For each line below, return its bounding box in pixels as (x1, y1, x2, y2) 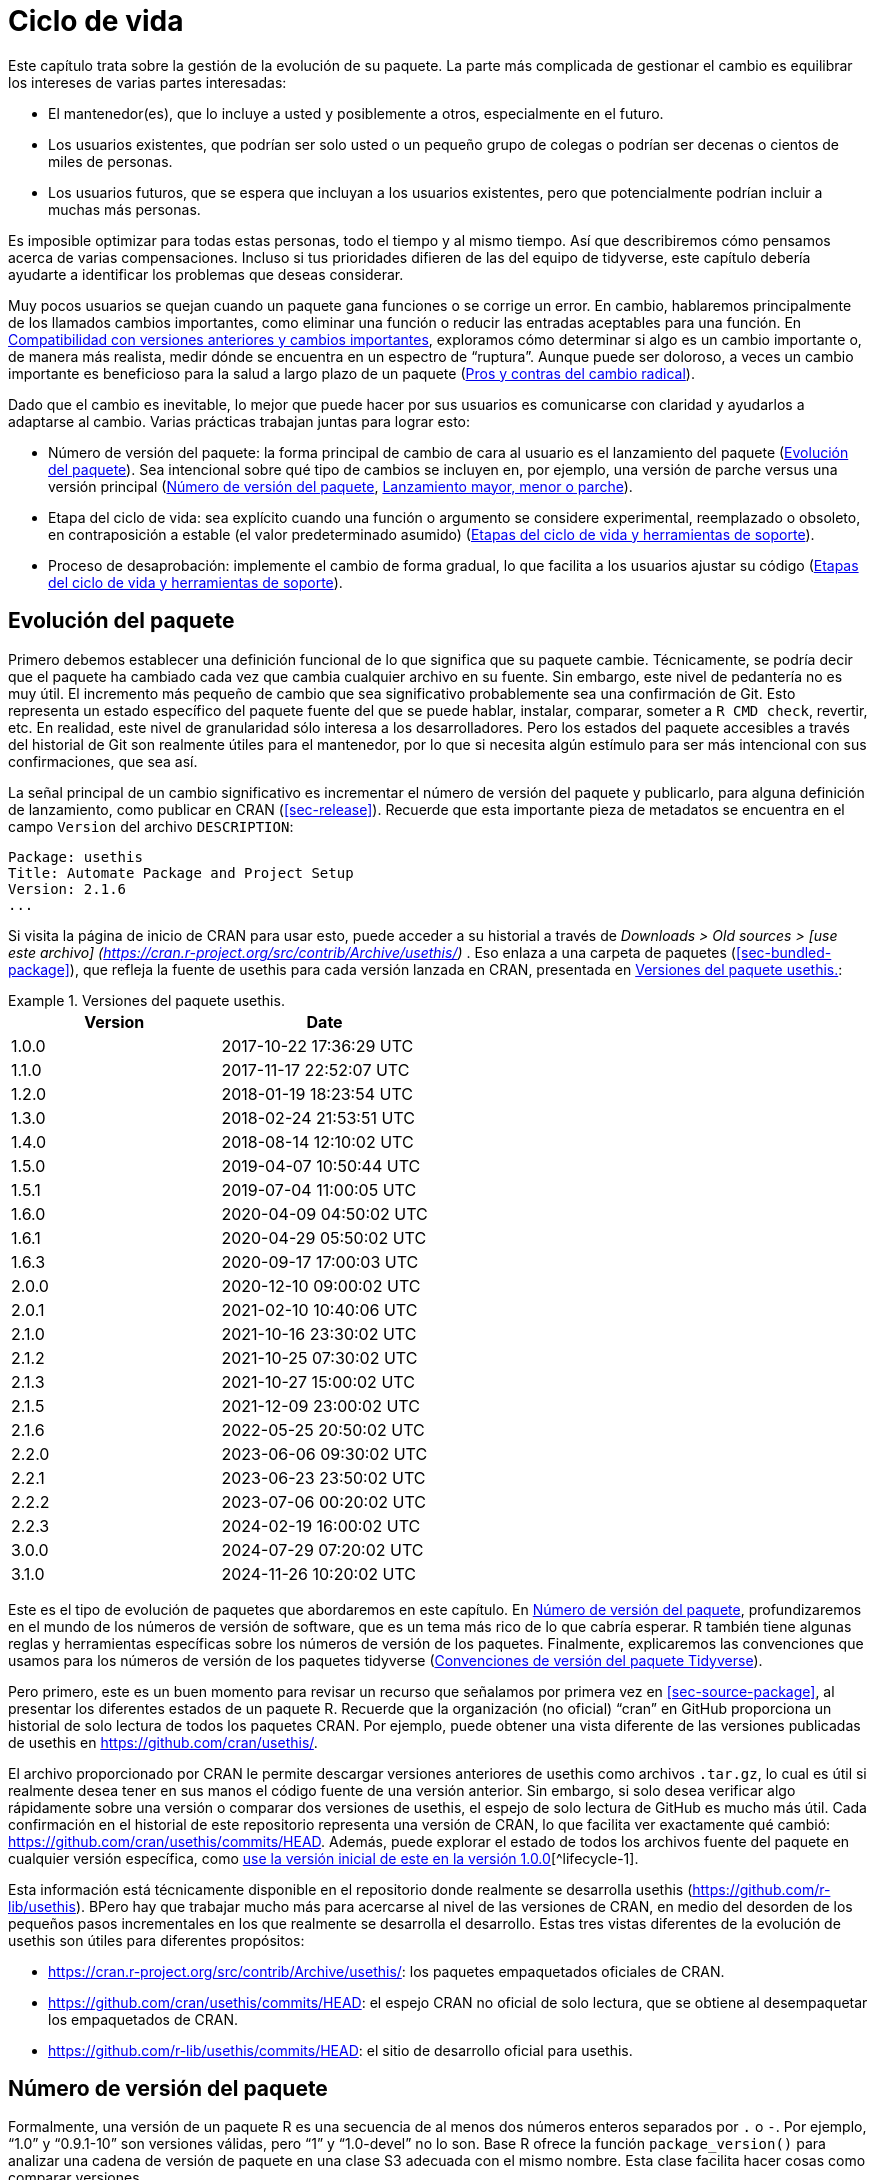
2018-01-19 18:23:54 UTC (221, 1083, 413, 1104)
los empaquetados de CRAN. (48, 2010, 239, 2028)
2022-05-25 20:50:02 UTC (221, 1419, 425, 1440)
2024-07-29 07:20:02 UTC (221, 1539, 424, 1560)
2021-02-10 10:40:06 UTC (221, 1299, 418, 1320)
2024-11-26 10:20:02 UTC (221, 1563, 416, 1584)
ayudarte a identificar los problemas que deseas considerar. (8, 265, 404, 283)
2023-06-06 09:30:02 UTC (221, 1443, 428, 1464)
